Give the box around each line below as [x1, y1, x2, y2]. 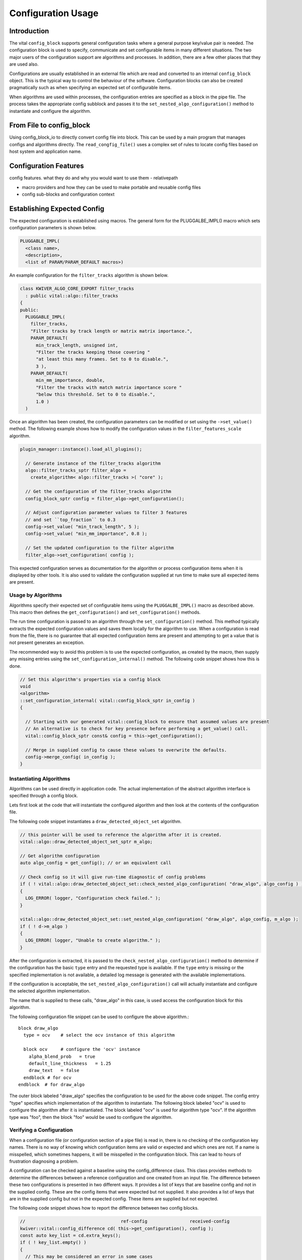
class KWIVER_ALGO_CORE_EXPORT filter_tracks [20, 286, 134, 292]
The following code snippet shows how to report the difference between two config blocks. [9, 1205, 199, 1211]
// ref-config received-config [20, 1219, 230, 1224]
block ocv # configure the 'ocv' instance [23, 1046, 140, 1052]
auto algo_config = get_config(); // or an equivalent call [20, 860, 172, 866]
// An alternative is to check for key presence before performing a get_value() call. [25, 726, 249, 732]
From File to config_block [9, 121, 91, 130]
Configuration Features [9, 162, 84, 170]
